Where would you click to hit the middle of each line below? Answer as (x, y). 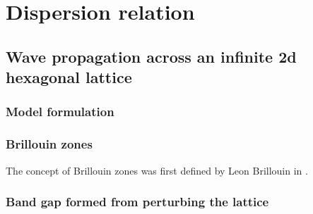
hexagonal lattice (69, 77)
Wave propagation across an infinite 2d (151, 56)
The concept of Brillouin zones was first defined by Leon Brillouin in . (157, 170)
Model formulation (60, 112)
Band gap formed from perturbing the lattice (137, 202)
